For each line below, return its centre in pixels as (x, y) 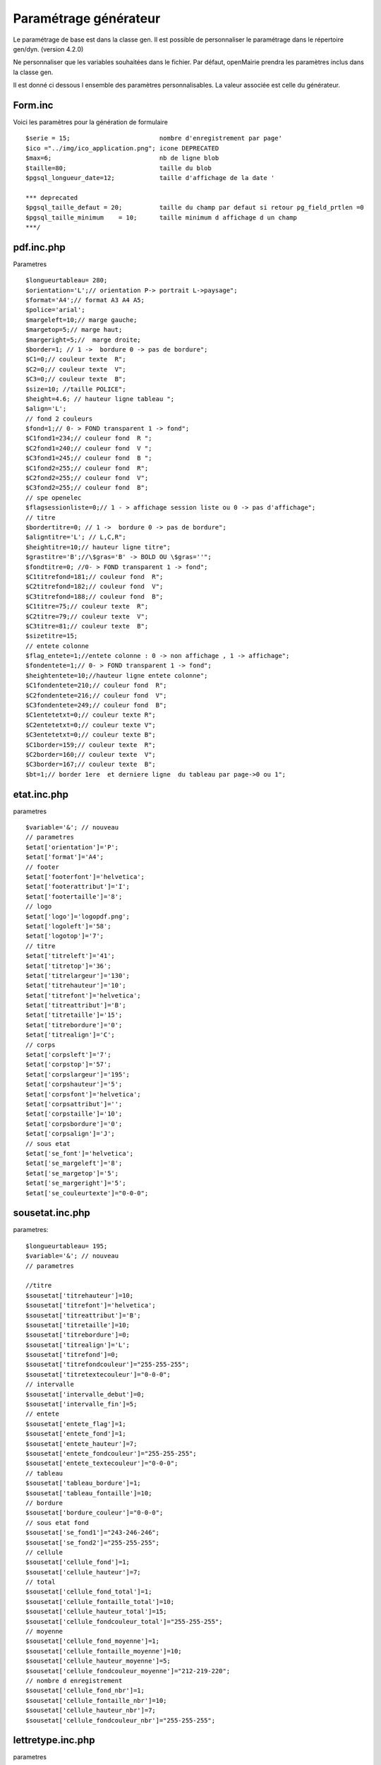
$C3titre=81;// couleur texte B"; (87, 626)
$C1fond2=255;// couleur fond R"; (87, 468)
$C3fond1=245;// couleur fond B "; (89, 458)
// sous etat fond (58, 1522)
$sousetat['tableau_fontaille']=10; (89, 1493)
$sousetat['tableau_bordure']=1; (83, 1483)
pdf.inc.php (40, 247)
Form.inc (33, 105)
